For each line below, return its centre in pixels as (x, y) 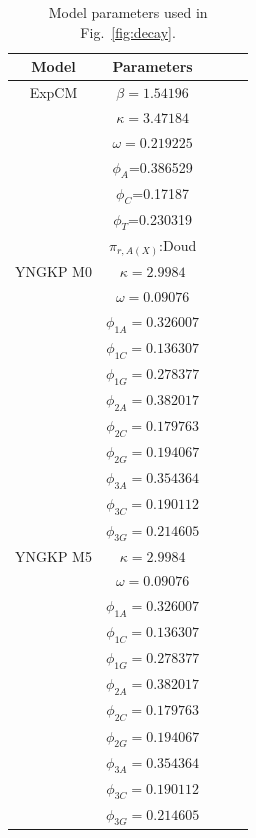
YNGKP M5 (53, 555)
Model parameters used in (128, 12)
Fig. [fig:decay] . (128, 31)
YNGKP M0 (53, 271)
